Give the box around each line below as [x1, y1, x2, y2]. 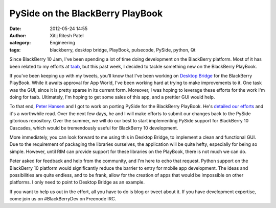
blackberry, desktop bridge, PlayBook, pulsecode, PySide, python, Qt [50, 46, 196, 53]
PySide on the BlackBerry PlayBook [9, 8, 163, 19]
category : [9, 40, 31, 46]
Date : [9, 25, 21, 32]
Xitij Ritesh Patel [50, 32, 84, 38]
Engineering [50, 40, 75, 46]
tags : [9, 46, 21, 53]
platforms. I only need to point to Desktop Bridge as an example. [9, 179, 145, 186]
